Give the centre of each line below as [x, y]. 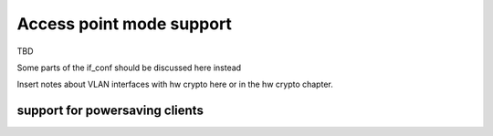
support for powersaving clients [110, 111]
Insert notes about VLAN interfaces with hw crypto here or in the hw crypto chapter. [175, 84]
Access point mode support [125, 24]
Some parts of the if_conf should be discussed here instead [129, 68]
